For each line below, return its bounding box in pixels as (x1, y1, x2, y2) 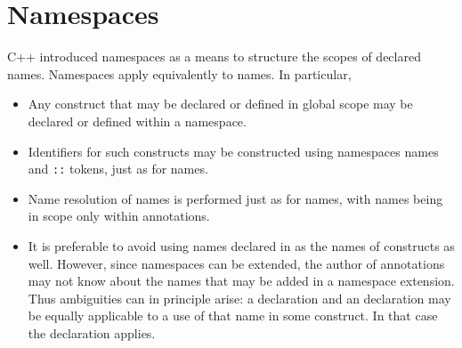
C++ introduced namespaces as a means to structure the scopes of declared (7, 47, 421, 66)
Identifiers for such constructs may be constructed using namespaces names (28, 142, 439, 160)
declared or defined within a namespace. (28, 111, 247, 130)
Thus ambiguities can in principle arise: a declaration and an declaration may (28, 288, 451, 307)
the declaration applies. (28, 323, 156, 342)
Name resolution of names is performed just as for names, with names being (28, 189, 443, 207)
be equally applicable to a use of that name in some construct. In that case (28, 306, 438, 325)
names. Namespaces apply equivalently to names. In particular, (7, 64, 352, 83)
